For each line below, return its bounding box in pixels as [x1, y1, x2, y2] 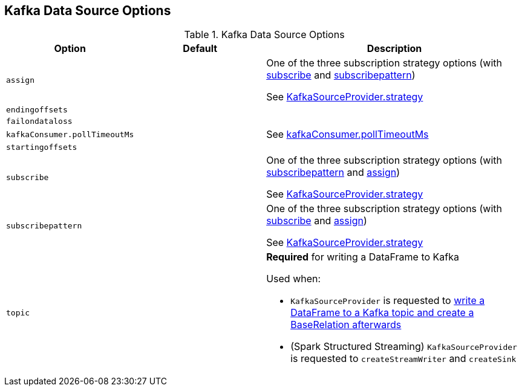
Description [367, 42, 422, 55]
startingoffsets [6, 143, 77, 152]
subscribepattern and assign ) [266, 166, 400, 179]
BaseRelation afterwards [290, 318, 402, 331]
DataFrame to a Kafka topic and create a [290, 306, 474, 319]
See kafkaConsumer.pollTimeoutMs [266, 128, 429, 141]
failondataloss [6, 117, 73, 126]
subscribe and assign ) [266, 215, 367, 227]
